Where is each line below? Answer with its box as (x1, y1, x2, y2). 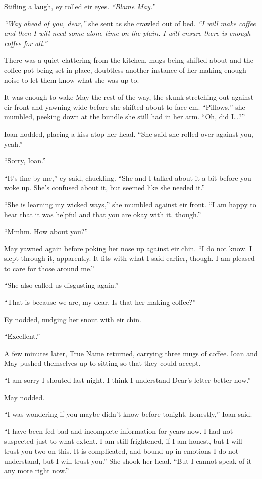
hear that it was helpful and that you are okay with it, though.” (4, 209, 201, 220)
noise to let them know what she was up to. (4, 74, 139, 85)
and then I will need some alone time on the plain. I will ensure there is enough (4, 28, 251, 38)
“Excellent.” (4, 331, 40, 341)
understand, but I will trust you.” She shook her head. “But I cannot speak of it (4, 455, 252, 466)
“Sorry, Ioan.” (4, 155, 46, 166)
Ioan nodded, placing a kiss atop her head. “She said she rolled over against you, (4, 128, 254, 139)
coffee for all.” (4, 37, 47, 48)
